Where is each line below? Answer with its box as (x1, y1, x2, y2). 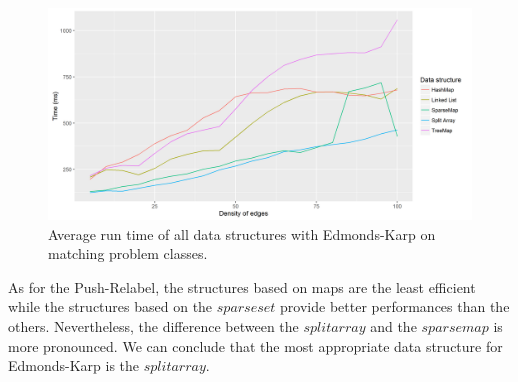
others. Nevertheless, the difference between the (8, 315, 299, 336)
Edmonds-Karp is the (8, 355, 140, 376)
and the (370, 315, 417, 336)
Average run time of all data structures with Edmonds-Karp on (48, 223, 436, 244)
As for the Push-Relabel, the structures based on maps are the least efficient (8, 276, 476, 297)
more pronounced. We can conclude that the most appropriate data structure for (8, 335, 503, 356)
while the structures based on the (8, 296, 213, 317)
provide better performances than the (280, 296, 510, 317)
